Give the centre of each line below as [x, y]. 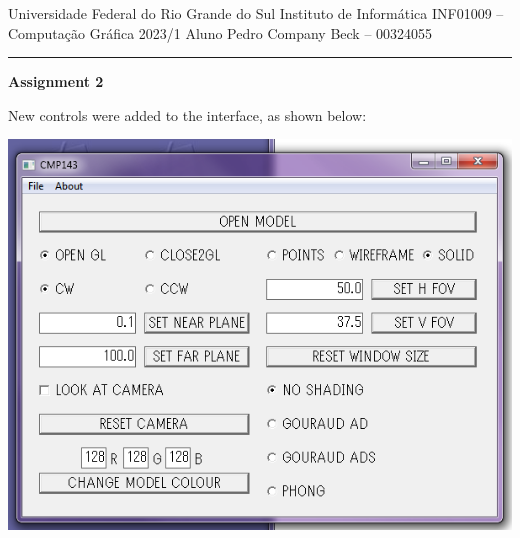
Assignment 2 [56, 81]
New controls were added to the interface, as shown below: [187, 114]
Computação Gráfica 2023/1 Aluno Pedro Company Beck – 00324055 [220, 32]
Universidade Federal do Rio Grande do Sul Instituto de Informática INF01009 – [256, 13]
